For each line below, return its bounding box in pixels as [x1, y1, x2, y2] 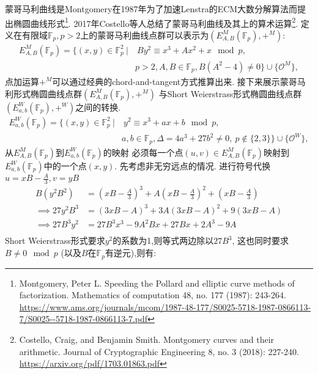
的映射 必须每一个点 [103, 145, 183, 158]
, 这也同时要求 [232, 234, 289, 247]
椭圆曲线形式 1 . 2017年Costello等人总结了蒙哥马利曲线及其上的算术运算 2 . [13, 15, 298, 29]
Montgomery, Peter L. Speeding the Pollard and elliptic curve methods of [19, 276, 295, 289]
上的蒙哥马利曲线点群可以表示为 [80, 28, 209, 41]
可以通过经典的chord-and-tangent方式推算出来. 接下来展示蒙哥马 [52, 75, 306, 87]
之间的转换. [75, 100, 121, 113]
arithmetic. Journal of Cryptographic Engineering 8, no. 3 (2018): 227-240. [19, 345, 299, 358]
